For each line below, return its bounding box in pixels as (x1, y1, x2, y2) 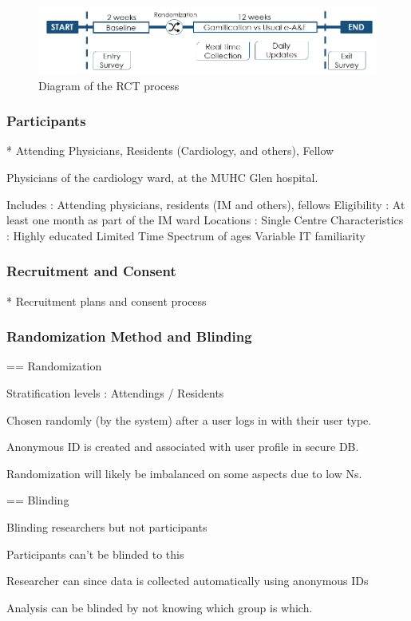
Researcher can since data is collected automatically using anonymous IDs (6, 572, 369, 589)
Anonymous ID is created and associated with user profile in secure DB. (6, 438, 359, 455)
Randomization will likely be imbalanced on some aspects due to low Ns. (6, 465, 362, 481)
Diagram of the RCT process (38, 77, 180, 93)
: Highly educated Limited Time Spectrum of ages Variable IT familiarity (6, 227, 366, 243)
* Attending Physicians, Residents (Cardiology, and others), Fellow (6, 142, 334, 159)
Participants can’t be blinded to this (6, 545, 184, 562)
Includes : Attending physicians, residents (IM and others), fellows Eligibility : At (6, 196, 405, 212)
